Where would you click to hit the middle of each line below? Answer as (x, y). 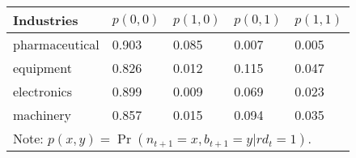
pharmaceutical (56, 44)
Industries (46, 20)
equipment (42, 68)
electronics (43, 91)
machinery (42, 115)
